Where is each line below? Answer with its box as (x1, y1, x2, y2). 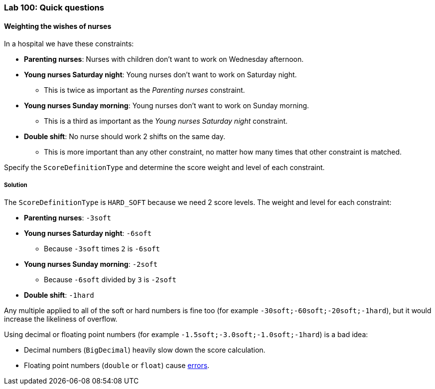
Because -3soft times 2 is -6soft (44, 244, 160, 253)
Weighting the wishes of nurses (4, 21, 112, 30)
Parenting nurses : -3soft (24, 213, 111, 222)
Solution (4, 181, 27, 189)
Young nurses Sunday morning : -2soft (24, 260, 158, 268)
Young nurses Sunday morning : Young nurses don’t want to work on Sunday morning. (24, 101, 309, 110)
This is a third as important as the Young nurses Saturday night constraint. (44, 117, 288, 126)
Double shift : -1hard (24, 291, 94, 299)
